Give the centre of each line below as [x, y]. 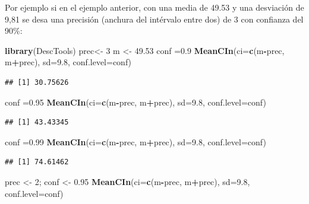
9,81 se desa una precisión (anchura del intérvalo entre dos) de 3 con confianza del [154, 19]
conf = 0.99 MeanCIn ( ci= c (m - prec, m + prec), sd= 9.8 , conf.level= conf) [135, 141]
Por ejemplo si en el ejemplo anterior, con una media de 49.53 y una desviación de [154, 7]
